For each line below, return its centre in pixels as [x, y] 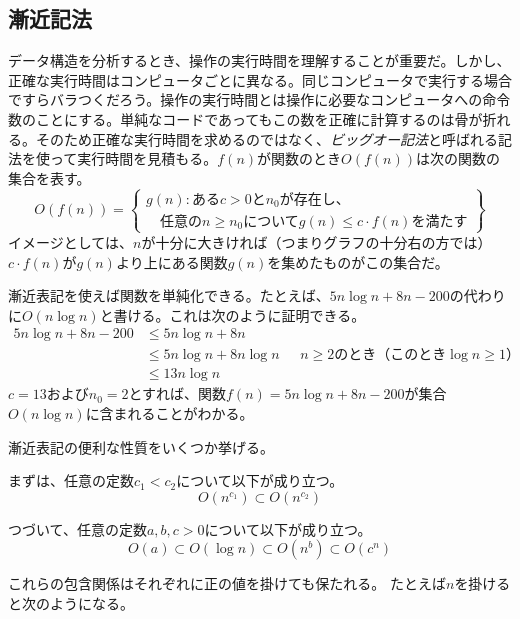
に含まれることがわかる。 [169, 412]
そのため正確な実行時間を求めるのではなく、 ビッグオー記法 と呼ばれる [266, 138]
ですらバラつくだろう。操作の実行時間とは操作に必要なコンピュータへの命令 [259, 99]
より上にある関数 [171, 261]
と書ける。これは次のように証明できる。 [232, 314]
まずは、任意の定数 [71, 480]
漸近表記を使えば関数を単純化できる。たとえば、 [169, 295]
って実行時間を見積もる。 [133, 158]
